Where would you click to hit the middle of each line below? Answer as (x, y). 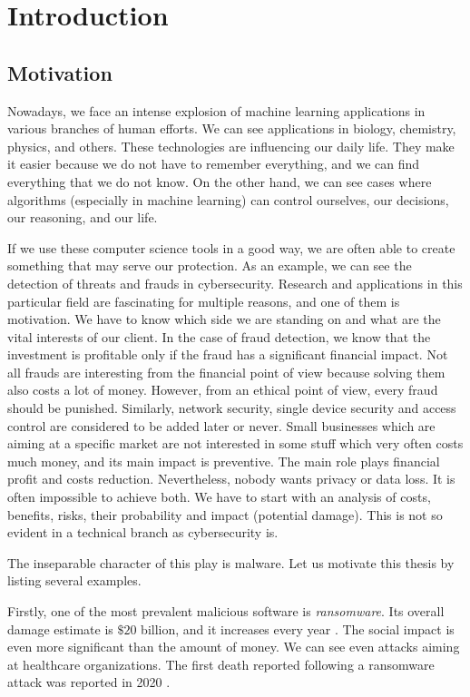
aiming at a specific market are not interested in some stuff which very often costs (235, 443)
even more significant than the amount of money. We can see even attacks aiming (234, 647)
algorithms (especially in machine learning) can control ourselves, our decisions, (228, 199)
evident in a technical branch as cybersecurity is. (143, 532)
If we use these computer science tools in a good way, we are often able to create (231, 247)
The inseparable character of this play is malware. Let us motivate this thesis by (231, 562)
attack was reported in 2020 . (89, 682)
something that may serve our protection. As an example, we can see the (210, 265)
